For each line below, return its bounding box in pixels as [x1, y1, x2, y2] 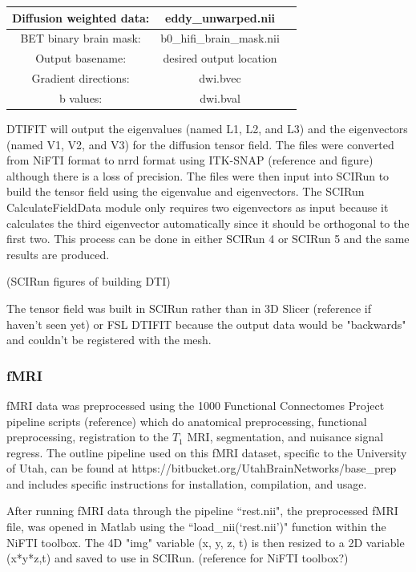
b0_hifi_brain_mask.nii [160, 30, 280, 47]
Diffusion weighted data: [12, 9, 150, 26]
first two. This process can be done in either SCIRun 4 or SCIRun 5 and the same [6, 230, 410, 247]
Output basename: [35, 50, 127, 67]
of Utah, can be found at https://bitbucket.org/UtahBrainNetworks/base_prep [6, 460, 397, 477]
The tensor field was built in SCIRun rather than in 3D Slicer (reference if [6, 299, 372, 316]
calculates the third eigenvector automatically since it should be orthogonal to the [6, 214, 410, 231]
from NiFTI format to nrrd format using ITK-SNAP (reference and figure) [6, 152, 374, 168]
